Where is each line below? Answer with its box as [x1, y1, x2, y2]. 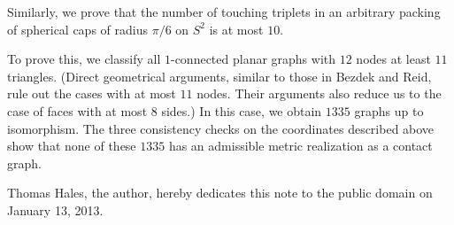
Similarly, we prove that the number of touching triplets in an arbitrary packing [7, 3, 441, 20]
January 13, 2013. [7, 200, 104, 219]
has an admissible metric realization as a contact [168, 136, 433, 155]
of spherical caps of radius [7, 19, 148, 38]
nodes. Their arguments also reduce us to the [196, 84, 442, 103]
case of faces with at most [7, 101, 148, 120]
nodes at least [356, 50, 431, 68]
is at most [209, 19, 264, 38]
